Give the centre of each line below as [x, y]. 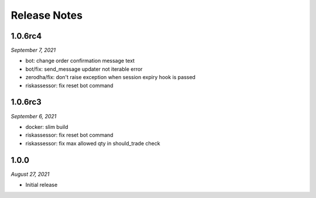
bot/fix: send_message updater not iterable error [84, 69]
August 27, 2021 [30, 174]
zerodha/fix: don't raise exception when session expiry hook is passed [111, 77]
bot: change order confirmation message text [80, 61]
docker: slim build [47, 127]
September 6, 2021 [34, 116]
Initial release [42, 185]
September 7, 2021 [33, 50]
